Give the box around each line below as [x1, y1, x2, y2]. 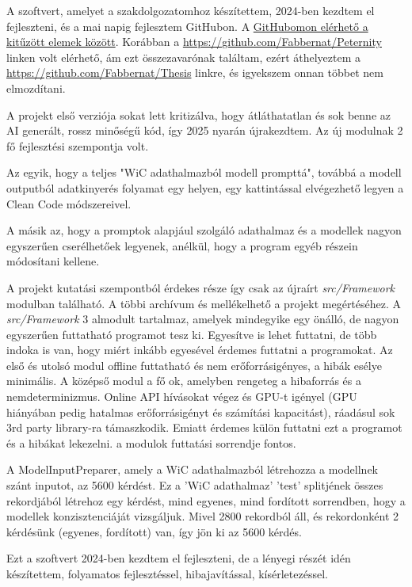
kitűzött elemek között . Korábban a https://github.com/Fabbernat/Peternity [6, 33, 382, 50]
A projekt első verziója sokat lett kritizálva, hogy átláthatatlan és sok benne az [6, 106, 391, 123]
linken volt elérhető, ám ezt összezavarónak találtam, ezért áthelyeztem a [6, 48, 361, 65]
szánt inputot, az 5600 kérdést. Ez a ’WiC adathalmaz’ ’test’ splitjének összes [6, 477, 383, 494]
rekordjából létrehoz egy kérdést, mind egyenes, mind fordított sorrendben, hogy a [6, 492, 406, 509]
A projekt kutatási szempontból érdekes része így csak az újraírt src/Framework [6, 279, 395, 295]
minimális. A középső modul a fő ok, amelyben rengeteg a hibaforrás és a [6, 372, 362, 389]
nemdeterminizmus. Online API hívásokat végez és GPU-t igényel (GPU [6, 388, 357, 405]
